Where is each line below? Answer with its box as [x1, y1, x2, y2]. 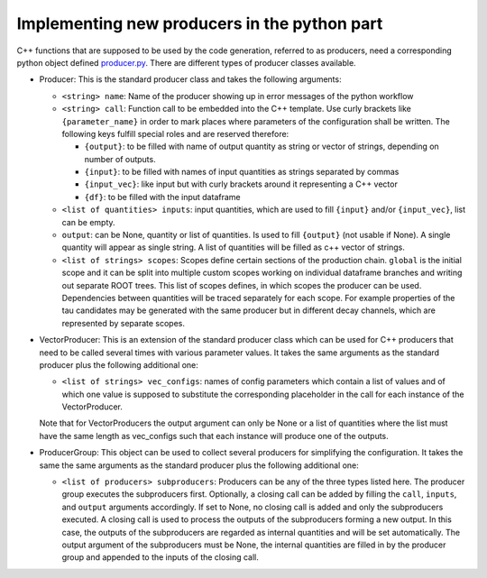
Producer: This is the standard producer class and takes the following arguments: [39, 74, 342, 85]
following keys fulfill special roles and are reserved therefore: [61, 128, 289, 139]
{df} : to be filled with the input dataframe [84, 191, 241, 202]
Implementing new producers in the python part [16, 14, 383, 33]
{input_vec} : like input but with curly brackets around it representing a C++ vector [84, 179, 399, 189]
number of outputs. [84, 153, 157, 164]
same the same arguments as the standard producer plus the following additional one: [39, 460, 360, 471]
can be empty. [61, 216, 116, 227]
